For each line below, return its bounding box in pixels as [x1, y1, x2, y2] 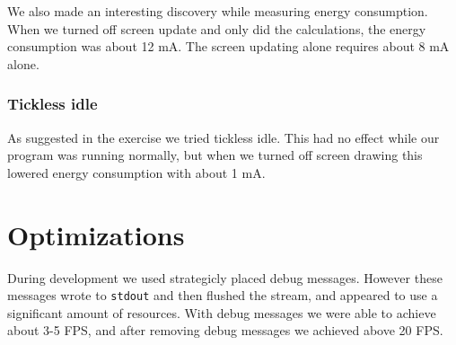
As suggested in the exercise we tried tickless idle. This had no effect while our [7, 128, 440, 146]
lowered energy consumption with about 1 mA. [7, 163, 266, 181]
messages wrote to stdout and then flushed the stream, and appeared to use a [7, 286, 438, 305]
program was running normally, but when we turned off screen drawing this [7, 146, 423, 164]
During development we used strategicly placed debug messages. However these [7, 268, 443, 287]
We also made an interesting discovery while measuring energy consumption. [7, 2, 428, 20]
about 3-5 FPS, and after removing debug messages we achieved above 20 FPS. [7, 321, 443, 340]
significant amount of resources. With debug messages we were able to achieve [7, 303, 436, 322]
